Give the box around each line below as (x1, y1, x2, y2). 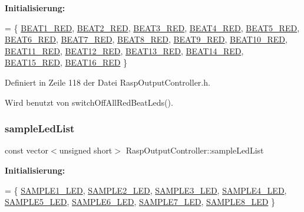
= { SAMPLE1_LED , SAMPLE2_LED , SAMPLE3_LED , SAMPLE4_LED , (5, 184, 287, 196)
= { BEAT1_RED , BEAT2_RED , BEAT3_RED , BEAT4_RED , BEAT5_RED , (5, 21, 300, 34)
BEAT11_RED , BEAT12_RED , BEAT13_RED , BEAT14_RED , (5, 44, 244, 57)
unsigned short (59, 144, 113, 156)
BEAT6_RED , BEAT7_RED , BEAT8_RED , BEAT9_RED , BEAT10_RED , (5, 33, 288, 45)
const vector (5, 144, 48, 156)
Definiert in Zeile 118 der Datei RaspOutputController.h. (5, 76, 210, 88)
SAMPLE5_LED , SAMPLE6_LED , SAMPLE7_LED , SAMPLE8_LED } (5, 195, 276, 208)
